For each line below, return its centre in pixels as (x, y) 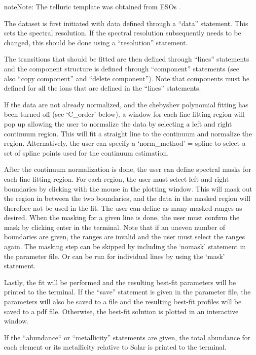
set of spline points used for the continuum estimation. (87, 152)
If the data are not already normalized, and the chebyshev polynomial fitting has (126, 104)
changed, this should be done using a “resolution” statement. (96, 42)
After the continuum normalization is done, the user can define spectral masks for (128, 169)
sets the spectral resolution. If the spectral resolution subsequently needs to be (123, 33)
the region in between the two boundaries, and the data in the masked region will (127, 198)
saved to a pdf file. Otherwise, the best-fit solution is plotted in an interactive (121, 311)
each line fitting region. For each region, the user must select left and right (116, 178)
